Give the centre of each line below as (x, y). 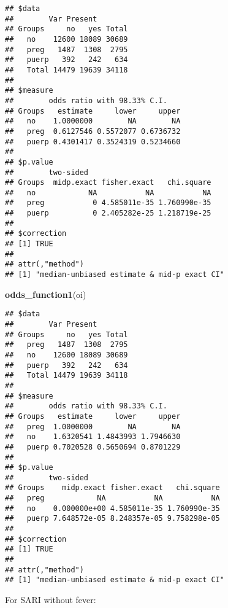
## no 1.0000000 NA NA (93, 121)
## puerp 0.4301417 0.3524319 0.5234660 (93, 142)
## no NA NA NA (108, 193)
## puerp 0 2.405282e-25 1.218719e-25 (108, 213)
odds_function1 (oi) (46, 294)
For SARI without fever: (51, 600)
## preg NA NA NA (112, 498)
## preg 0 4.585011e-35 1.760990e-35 (108, 203)
